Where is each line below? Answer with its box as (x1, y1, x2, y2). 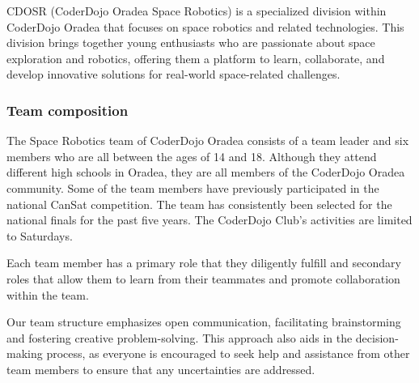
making (6, 345, 43, 362)
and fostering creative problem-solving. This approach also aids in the (6, 329, 353, 346)
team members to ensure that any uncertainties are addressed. (6, 360, 315, 377)
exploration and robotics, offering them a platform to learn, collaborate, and (6, 49, 385, 66)
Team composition (6, 100, 129, 120)
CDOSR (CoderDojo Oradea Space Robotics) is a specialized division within (6, 2, 387, 19)
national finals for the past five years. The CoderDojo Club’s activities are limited (6, 211, 413, 228)
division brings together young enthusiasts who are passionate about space (6, 34, 375, 51)
